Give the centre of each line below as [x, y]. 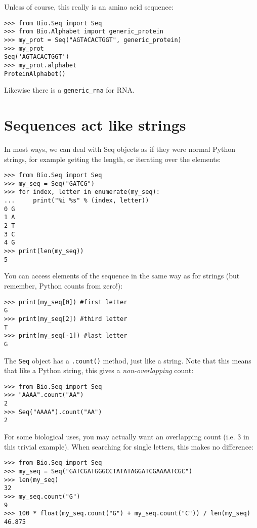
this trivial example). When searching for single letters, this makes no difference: [129, 446]
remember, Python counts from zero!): [63, 285]
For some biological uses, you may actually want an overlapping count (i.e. [120, 437]
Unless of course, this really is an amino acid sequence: [89, 7]
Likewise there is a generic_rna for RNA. [69, 90]
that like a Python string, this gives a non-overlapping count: [99, 370]
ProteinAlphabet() [35, 74]
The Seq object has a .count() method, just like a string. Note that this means [128, 360]
